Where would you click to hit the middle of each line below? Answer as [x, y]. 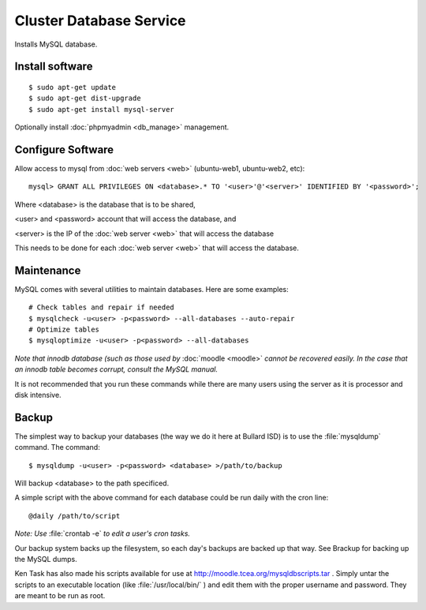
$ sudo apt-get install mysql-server [102, 109]
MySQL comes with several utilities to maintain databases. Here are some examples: [152, 289]
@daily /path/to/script [75, 516]
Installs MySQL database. [56, 44]
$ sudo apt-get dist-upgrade [85, 98]
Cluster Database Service [100, 21]
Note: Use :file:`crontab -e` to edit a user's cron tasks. [103, 533]
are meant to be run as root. [60, 596]
